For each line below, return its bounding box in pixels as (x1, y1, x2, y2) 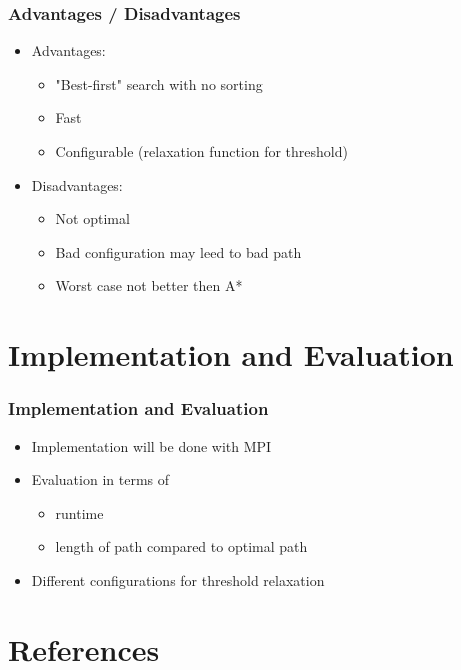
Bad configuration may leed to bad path (55, 241, 302, 262)
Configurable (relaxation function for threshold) (55, 141, 348, 161)
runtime (55, 502, 104, 523)
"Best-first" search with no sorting (55, 73, 263, 94)
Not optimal (55, 208, 130, 229)
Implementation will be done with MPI (31, 435, 272, 456)
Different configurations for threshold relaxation (31, 569, 325, 590)
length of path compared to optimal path (55, 536, 308, 557)
